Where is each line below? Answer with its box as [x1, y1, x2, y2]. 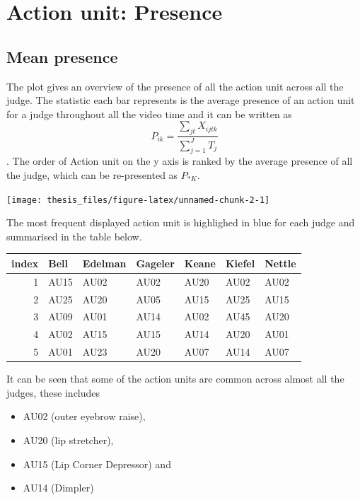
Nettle [265, 255, 296, 270]
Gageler [136, 255, 175, 270]
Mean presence [6, 45, 118, 67]
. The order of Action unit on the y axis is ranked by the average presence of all [6, 153, 353, 168]
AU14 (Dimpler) [23, 480, 94, 495]
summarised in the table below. [6, 228, 142, 243]
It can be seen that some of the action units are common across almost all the [6, 371, 344, 386]
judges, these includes [6, 385, 100, 400]
